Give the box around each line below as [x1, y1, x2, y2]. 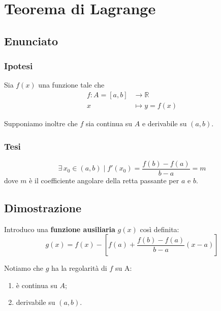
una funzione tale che [38, 79, 105, 90]
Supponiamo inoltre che [4, 118, 78, 129]
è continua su [16, 279, 57, 290]
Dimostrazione [4, 200, 82, 215]
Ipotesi [4, 60, 33, 72]
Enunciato [4, 33, 58, 48]
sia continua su [85, 118, 133, 129]
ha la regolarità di [51, 263, 107, 273]
